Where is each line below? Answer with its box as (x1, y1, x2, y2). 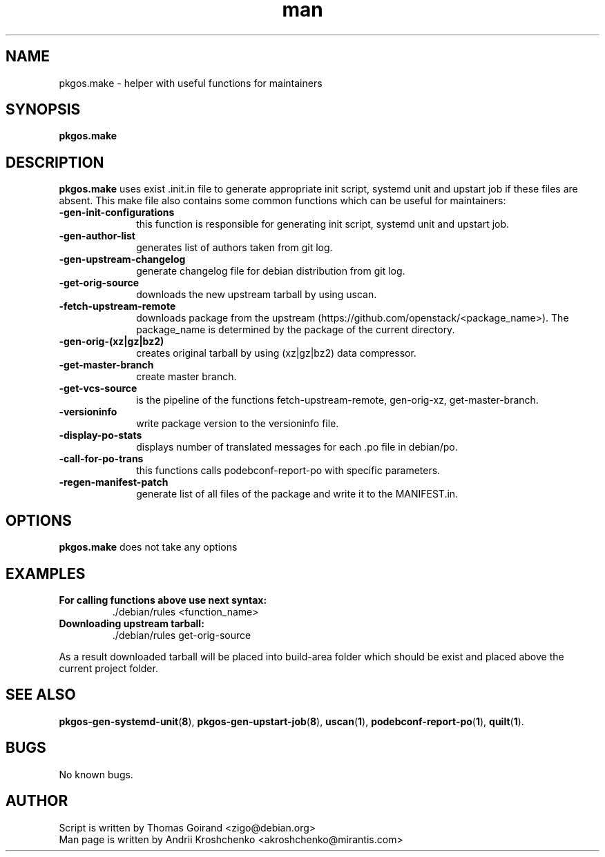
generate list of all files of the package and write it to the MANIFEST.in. (136, 488, 459, 500)
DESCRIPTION (6, 153, 104, 171)
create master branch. (136, 371, 237, 383)
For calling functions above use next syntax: (59, 593, 267, 606)
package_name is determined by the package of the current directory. (136, 324, 455, 336)
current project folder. (59, 662, 158, 674)
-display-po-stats (59, 429, 142, 442)
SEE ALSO (6, 686, 76, 704)
